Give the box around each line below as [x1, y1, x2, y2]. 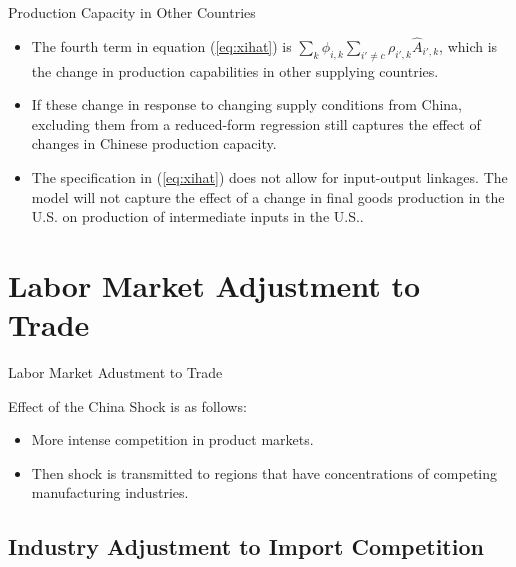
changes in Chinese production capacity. [31, 133, 277, 154]
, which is [439, 35, 498, 56]
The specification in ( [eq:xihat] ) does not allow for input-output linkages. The [31, 166, 508, 187]
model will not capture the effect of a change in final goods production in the [31, 186, 505, 207]
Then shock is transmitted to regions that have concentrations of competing [31, 462, 498, 483]
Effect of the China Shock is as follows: [8, 395, 247, 416]
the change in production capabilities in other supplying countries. [31, 60, 439, 81]
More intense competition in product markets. [31, 429, 314, 450]
